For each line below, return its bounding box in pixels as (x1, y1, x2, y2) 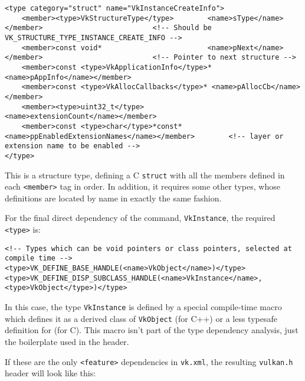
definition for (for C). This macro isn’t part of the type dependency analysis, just (5, 324, 299, 336)
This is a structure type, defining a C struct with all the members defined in (5, 168, 285, 181)
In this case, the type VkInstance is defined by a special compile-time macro (5, 301, 282, 312)
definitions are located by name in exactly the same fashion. (5, 191, 222, 204)
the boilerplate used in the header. (5, 335, 129, 347)
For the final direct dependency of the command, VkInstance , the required (5, 211, 276, 224)
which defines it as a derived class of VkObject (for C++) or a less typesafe (5, 312, 277, 324)
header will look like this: (5, 367, 96, 379)
